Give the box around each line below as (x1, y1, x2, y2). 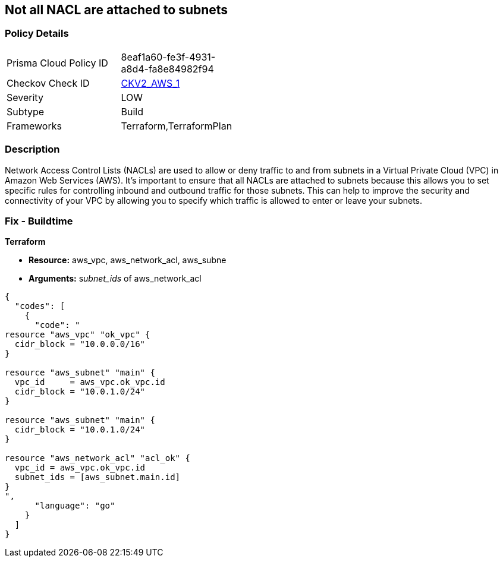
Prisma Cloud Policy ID (7, 56, 108, 69)
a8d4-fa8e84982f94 (121, 62, 214, 75)
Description (5, 143, 60, 156)
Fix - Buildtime (5, 214, 73, 227)
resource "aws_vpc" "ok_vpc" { (5, 330, 150, 340)
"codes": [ (14, 301, 65, 311)
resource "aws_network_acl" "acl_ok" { (5, 453, 190, 463)
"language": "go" (34, 501, 115, 511)
